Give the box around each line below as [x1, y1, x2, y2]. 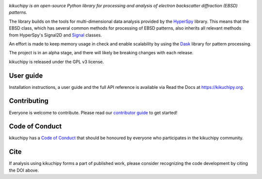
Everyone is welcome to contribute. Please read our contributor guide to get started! [9, 110, 178, 115]
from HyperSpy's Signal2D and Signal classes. [9, 32, 102, 38]
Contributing [9, 97, 49, 105]
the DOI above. [9, 167, 39, 173]
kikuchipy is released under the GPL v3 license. [9, 59, 104, 65]
